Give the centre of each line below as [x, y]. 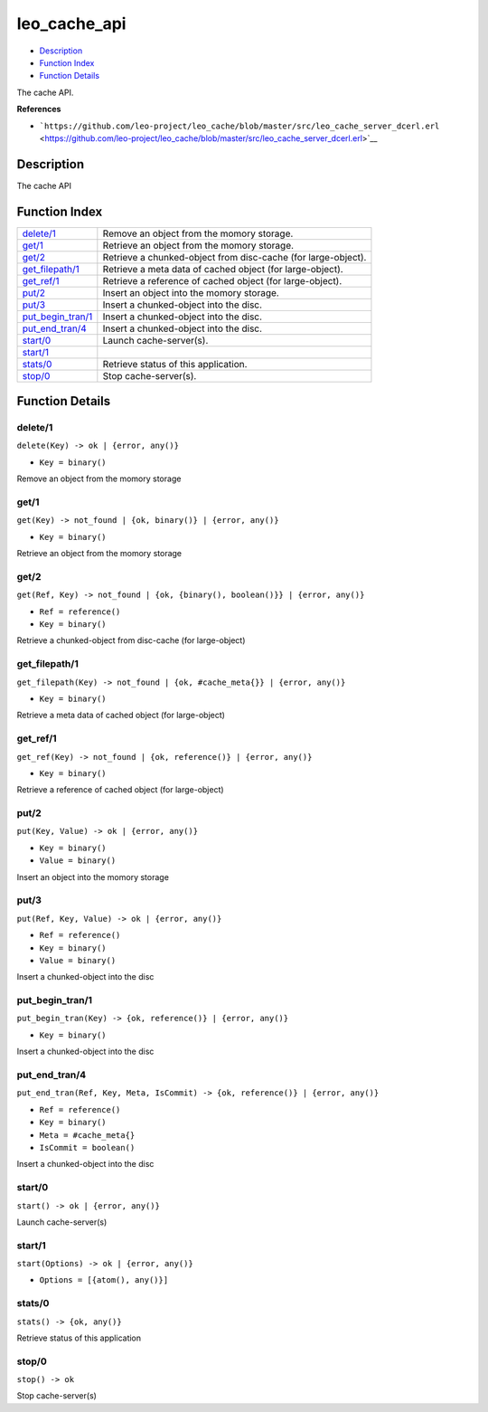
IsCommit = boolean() [87, 1147]
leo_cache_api [71, 24]
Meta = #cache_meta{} [87, 1135]
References [39, 109]
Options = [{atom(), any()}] [104, 1280]
